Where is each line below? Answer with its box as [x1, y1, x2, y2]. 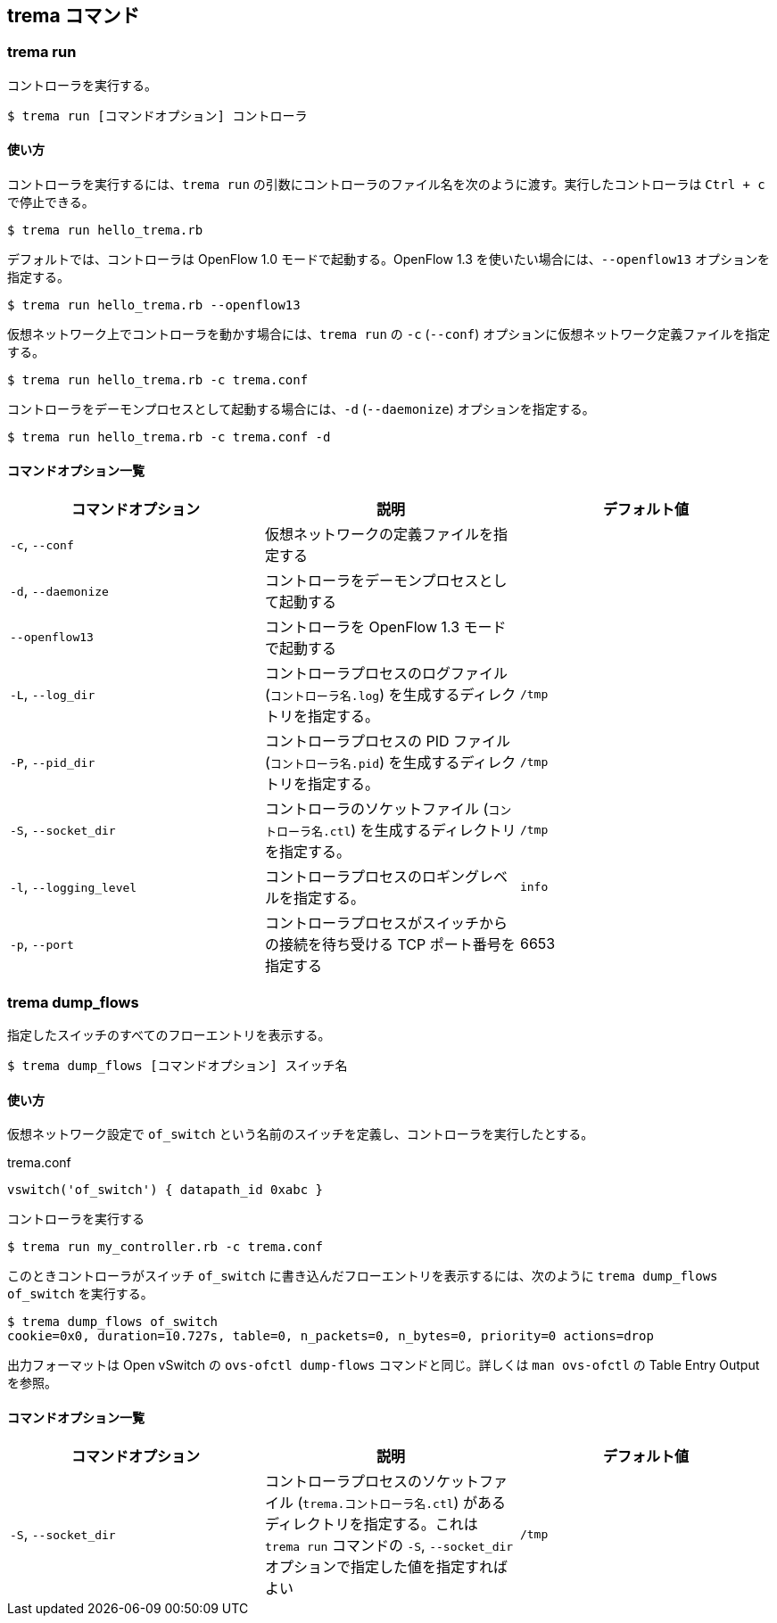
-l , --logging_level [10, 877, 137, 896]
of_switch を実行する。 [7, 1286, 153, 1302]
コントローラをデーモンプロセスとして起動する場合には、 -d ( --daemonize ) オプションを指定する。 [7, 401, 595, 417]
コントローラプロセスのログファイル [264, 664, 508, 683]
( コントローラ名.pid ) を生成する [264, 754, 460, 772]
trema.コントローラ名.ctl [302, 1497, 454, 1512]
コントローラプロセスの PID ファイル [264, 732, 511, 751]
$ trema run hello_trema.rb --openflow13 [7, 298, 301, 313]
